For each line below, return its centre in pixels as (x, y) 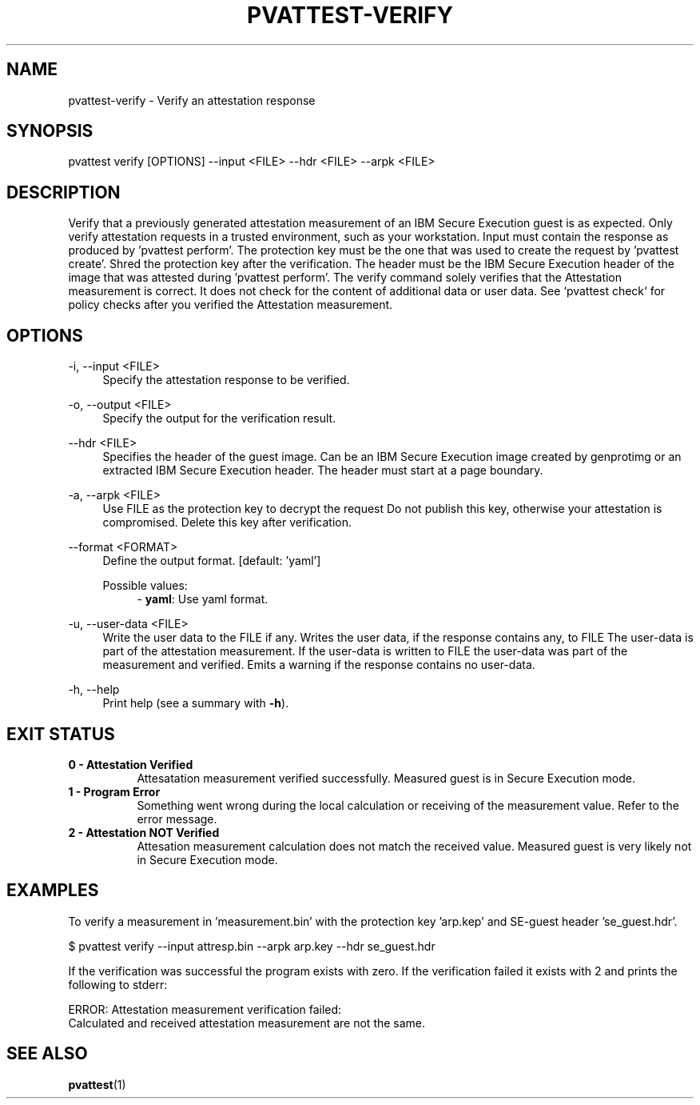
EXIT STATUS (61, 734)
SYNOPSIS (50, 131)
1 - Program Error (114, 791)
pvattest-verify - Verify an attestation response (192, 100)
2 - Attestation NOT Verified (144, 832)
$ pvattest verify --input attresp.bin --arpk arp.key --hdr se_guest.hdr (252, 946)
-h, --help (94, 690)
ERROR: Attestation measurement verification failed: (205, 1009)
